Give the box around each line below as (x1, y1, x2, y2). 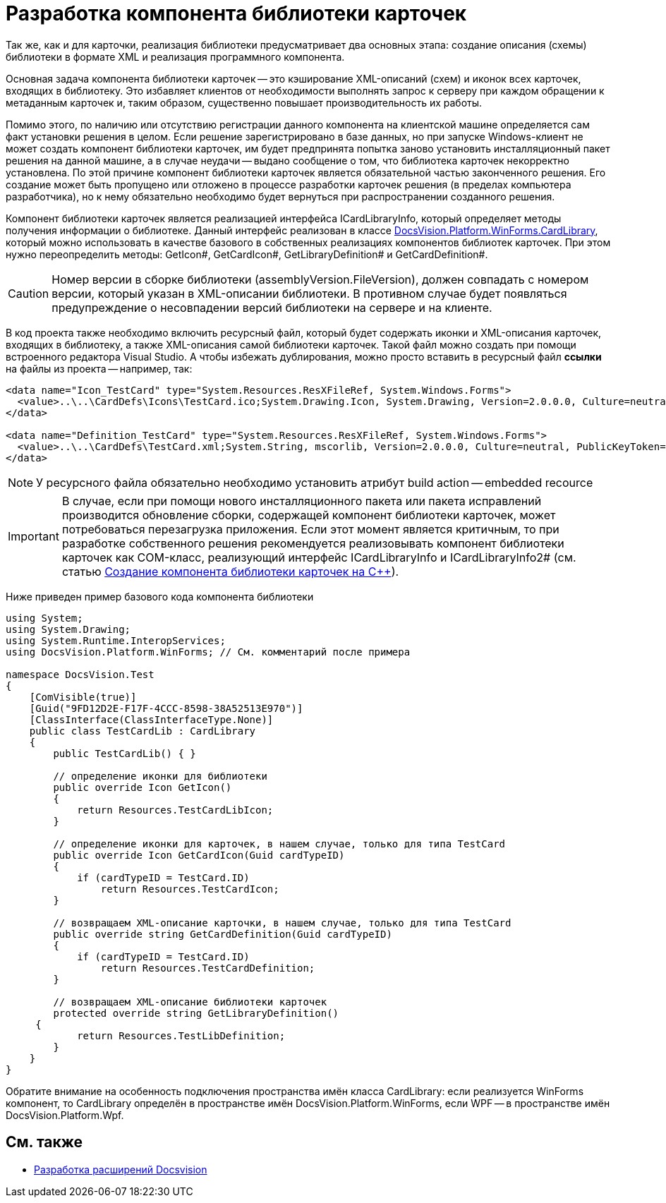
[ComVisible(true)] (29, 691, 137, 703)
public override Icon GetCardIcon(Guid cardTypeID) (53, 849, 345, 861)
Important (8, 528, 59, 543)
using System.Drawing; (6, 623, 131, 635)
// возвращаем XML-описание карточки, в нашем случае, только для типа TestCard (53, 917, 511, 929)
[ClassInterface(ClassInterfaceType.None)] (29, 713, 274, 725)
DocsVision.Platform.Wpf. (6, 1108, 124, 1121)
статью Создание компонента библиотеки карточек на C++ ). (61, 564, 399, 579)
